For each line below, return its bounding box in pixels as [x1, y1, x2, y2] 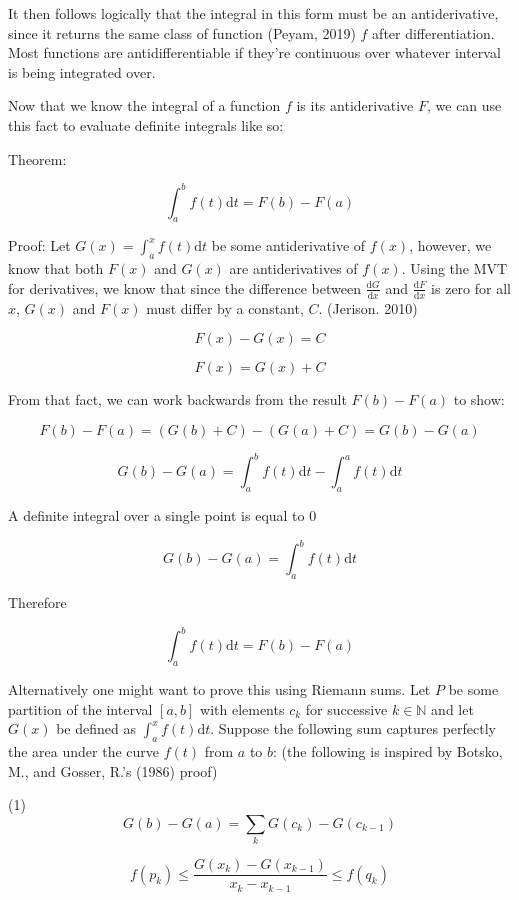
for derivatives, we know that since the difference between [8, 277, 361, 298]
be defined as [56, 718, 136, 739]
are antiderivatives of [229, 258, 358, 279]
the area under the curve [8, 740, 160, 761]
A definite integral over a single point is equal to [8, 505, 305, 526]
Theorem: [8, 148, 67, 169]
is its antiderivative [296, 95, 414, 116]
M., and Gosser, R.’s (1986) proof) [8, 760, 218, 781]
